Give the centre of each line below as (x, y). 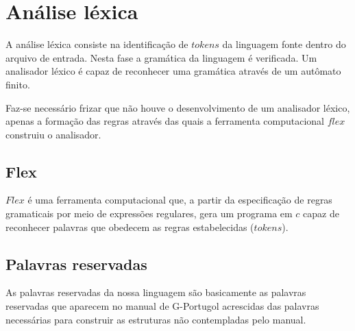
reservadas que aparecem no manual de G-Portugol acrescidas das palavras (162, 306)
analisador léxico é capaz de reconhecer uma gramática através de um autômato (173, 71)
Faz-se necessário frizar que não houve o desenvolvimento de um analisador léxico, (178, 107)
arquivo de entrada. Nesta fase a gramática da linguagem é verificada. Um (161, 57)
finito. (18, 84)
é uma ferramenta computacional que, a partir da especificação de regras (180, 200)
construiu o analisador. (53, 134)
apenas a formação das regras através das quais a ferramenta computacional (165, 121)
